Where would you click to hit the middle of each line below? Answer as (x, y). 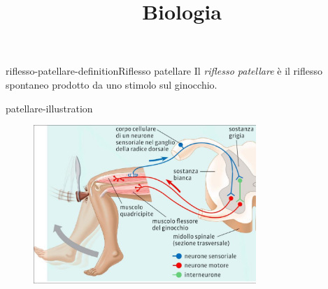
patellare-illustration (49, 108)
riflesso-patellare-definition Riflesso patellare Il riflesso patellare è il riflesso (164, 71)
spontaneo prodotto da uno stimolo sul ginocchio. (112, 84)
